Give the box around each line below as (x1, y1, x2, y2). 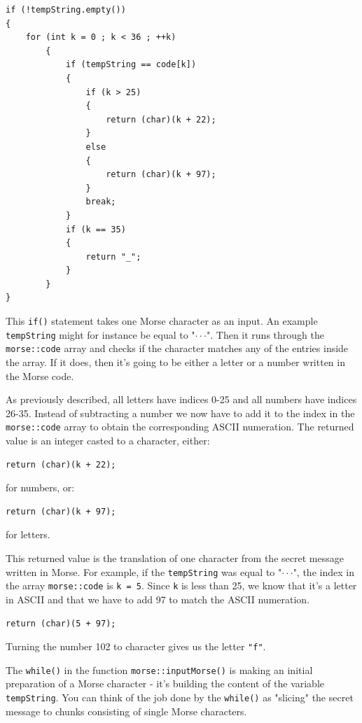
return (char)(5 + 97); (6, 618, 116, 629)
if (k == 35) (65, 224, 126, 234)
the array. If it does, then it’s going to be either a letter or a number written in (6, 355, 345, 370)
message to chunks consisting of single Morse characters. (6, 703, 247, 718)
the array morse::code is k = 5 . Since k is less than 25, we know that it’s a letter (6, 578, 357, 593)
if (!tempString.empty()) (6, 5, 126, 15)
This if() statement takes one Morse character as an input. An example (6, 314, 318, 328)
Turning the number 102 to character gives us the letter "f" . (6, 639, 266, 654)
